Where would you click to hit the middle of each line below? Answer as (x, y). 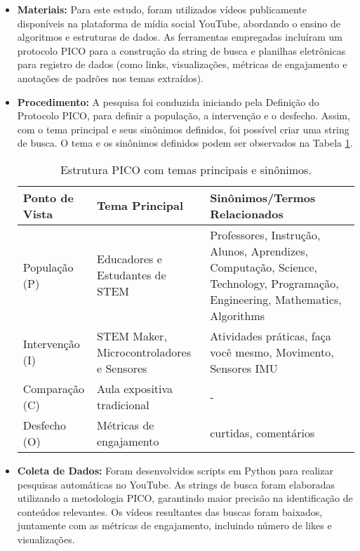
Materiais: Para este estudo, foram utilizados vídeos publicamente (162, 9)
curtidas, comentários (262, 433)
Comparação (53, 388)
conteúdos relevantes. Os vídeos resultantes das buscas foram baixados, (170, 511)
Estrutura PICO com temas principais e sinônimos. (186, 169)
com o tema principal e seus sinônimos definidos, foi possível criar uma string (183, 129)
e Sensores (122, 368)
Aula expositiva (135, 388)
